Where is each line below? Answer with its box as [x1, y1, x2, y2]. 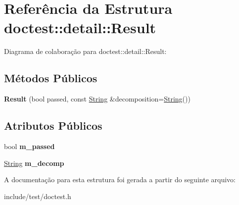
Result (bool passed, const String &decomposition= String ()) [4, 94, 191, 104]
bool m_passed [4, 141, 55, 151]
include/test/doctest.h [4, 191, 71, 201]
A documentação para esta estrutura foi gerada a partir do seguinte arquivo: [4, 174, 236, 185]
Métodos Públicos [4, 70, 97, 86]
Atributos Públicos [4, 118, 102, 133]
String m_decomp [4, 157, 64, 168]
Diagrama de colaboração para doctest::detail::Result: [4, 46, 167, 56]
